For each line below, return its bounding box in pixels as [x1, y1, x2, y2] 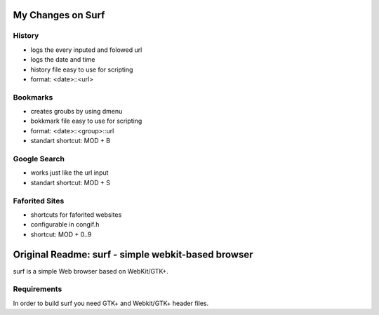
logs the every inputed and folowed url [30, 46, 142, 54]
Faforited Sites [13, 196, 65, 206]
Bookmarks [13, 92, 53, 102]
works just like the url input [30, 168, 109, 177]
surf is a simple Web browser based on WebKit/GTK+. [13, 267, 168, 275]
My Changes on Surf [13, 9, 105, 21]
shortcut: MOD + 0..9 [30, 230, 92, 239]
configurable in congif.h [30, 220, 100, 229]
